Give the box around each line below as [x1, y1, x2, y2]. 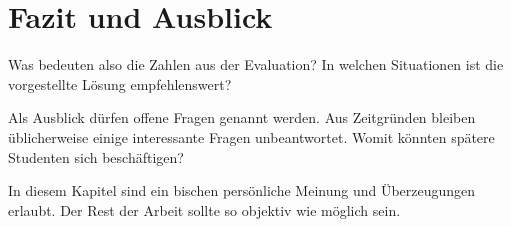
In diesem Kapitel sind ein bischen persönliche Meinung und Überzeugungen [8, 180, 476, 201]
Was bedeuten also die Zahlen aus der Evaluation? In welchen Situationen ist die [8, 54, 504, 75]
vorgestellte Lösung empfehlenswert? [8, 73, 232, 94]
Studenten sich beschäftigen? [8, 146, 184, 167]
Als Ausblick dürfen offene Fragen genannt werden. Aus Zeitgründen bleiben [8, 107, 476, 128]
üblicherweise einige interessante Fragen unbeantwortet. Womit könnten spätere [8, 126, 495, 147]
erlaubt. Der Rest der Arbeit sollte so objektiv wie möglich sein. [8, 199, 401, 220]
